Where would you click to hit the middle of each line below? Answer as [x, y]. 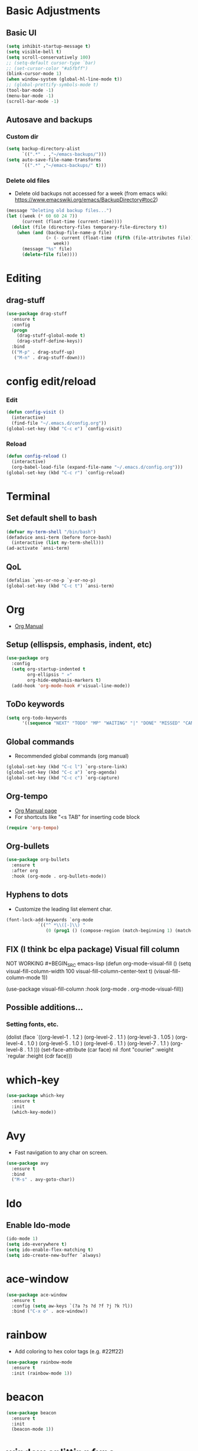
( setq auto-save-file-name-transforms [54, 160]
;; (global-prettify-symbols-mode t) [52, 85]
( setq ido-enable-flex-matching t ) [50, 1250]
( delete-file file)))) [49, 255]
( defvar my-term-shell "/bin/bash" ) [51, 532]
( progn [19, 330]
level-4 [15, 1043]
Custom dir [22, 136]
